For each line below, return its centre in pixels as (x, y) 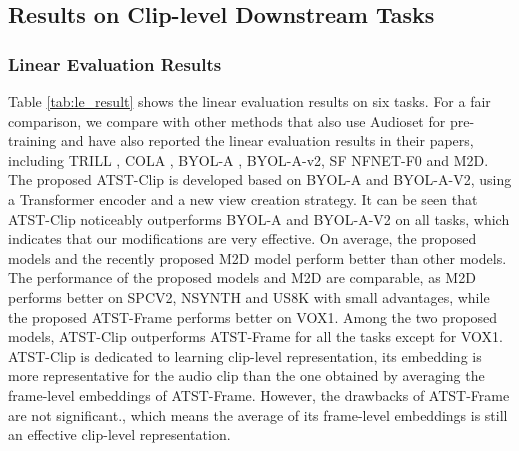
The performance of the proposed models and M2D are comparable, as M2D (242, 277)
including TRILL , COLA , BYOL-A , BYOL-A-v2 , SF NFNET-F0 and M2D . (248, 159)
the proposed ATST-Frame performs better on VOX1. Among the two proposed (253, 316)
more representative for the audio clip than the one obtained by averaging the (246, 375)
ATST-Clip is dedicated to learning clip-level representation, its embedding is (245, 355)
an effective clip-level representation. (119, 434)
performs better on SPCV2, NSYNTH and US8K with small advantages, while (249, 296)
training (32, 140)
